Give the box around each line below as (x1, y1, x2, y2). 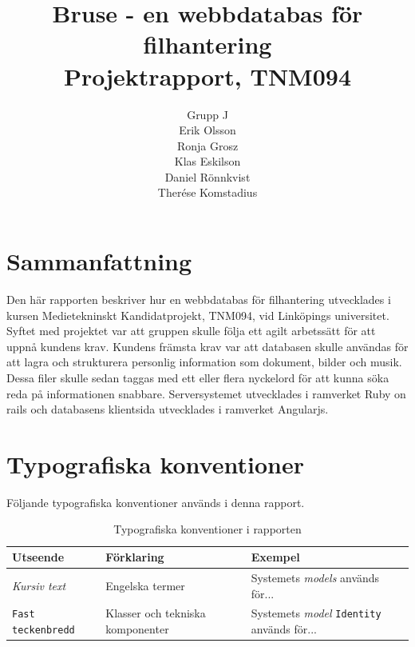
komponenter (105, 621, 169, 637)
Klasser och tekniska (105, 605, 206, 621)
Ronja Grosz (176, 137, 239, 154)
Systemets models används (251, 569, 380, 585)
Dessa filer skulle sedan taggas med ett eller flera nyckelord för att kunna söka (6, 369, 389, 385)
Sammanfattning (6, 245, 192, 278)
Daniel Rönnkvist (164, 168, 251, 185)
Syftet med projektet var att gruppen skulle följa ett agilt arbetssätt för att (6, 322, 376, 339)
